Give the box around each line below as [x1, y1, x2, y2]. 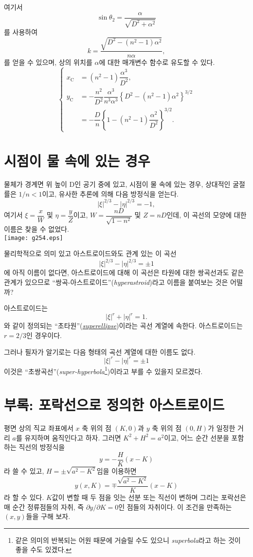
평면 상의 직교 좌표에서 [4, 423, 73, 433]
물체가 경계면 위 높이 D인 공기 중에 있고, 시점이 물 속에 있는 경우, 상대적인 [4, 179, 231, 189]
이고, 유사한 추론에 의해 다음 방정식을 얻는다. [42, 188, 179, 199]
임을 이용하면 [96, 466, 137, 476]
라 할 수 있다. [4, 492, 44, 502]
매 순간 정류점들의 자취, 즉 [4, 501, 84, 512]
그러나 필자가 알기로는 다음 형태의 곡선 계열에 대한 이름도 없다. [4, 346, 196, 357]
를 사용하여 [4, 27, 38, 37]
